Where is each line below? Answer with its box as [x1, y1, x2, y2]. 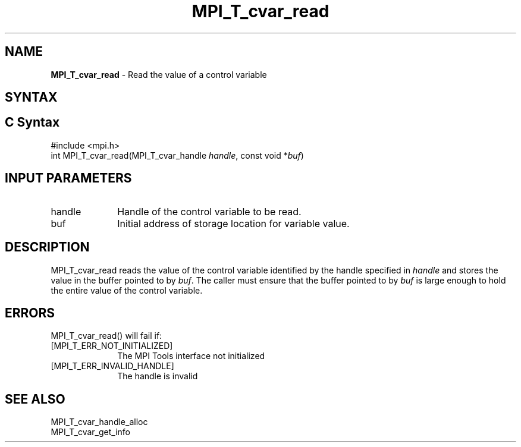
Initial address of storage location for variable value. [117, 217, 350, 229]
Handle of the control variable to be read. [117, 205, 302, 218]
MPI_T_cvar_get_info [51, 427, 131, 437]
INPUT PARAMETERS [5, 171, 132, 186]
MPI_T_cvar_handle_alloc [51, 417, 148, 427]
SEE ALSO [5, 391, 65, 407]
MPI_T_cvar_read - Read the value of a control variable [51, 69, 267, 80]
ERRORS [5, 305, 55, 320]
